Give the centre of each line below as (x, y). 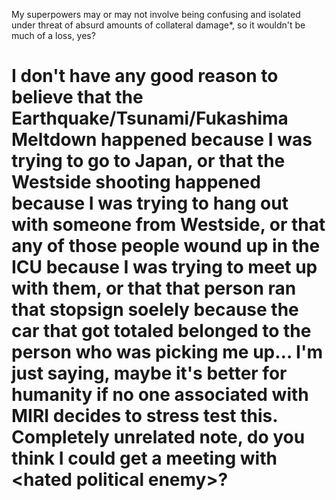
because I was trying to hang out (150, 203)
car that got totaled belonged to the (161, 331)
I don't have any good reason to (145, 76)
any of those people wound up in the (166, 246)
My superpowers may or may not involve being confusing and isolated (156, 14)
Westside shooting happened (136, 182)
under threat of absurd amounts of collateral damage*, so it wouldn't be (158, 25)
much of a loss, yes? (53, 35)
